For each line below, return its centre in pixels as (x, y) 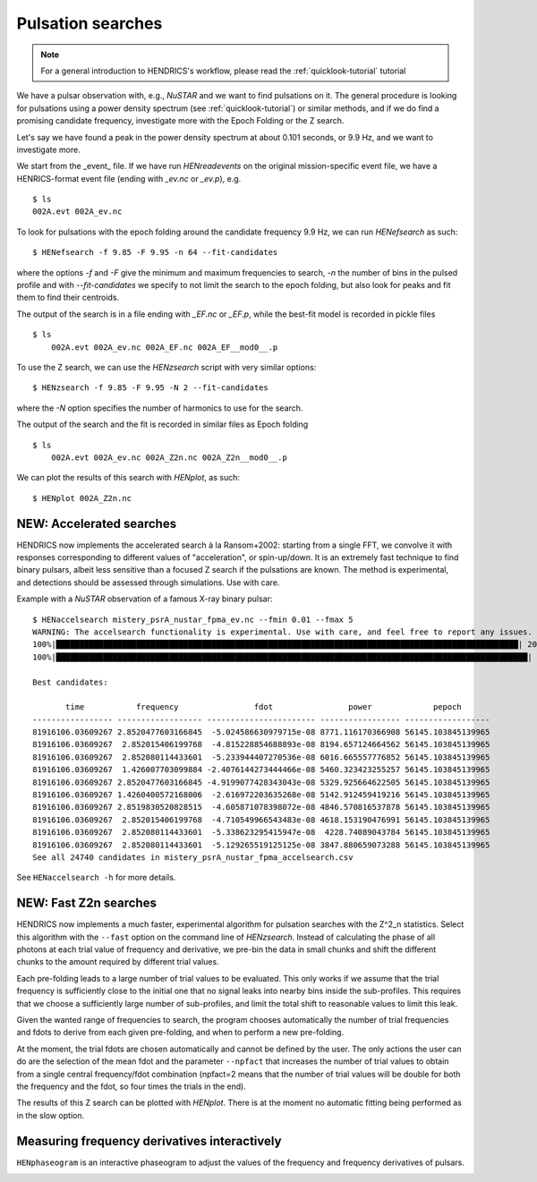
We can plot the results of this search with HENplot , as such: (128, 478)
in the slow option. (51, 1115)
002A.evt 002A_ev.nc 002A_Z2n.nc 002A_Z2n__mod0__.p (169, 457)
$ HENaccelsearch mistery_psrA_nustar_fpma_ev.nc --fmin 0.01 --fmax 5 (193, 619)
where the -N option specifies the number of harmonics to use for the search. (160, 408)
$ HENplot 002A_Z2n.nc (82, 498)
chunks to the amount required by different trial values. (118, 962)
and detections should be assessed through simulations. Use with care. (148, 582)
